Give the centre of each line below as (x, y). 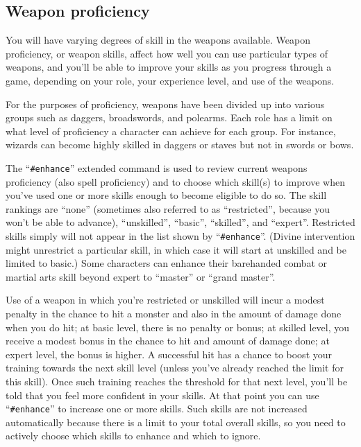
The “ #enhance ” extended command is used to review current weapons (157, 167)
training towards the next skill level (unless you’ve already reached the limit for (175, 368)
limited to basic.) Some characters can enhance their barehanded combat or (167, 263)
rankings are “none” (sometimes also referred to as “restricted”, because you (168, 208)
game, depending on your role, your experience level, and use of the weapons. (170, 80)
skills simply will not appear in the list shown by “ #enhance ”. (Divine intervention (180, 235)
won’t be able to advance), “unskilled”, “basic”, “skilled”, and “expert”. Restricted (180, 222)
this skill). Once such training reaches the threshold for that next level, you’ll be (177, 381)
